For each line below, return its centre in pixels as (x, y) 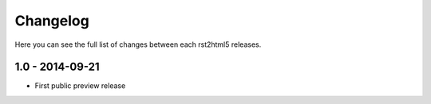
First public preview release (80, 86)
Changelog (52, 21)
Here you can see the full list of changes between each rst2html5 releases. (138, 44)
